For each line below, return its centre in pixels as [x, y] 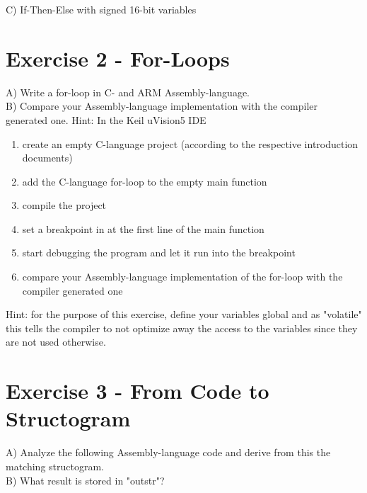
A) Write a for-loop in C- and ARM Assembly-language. [128, 92]
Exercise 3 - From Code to [138, 391]
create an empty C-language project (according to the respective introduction [190, 143]
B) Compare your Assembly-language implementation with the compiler [162, 106]
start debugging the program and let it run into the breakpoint [159, 253]
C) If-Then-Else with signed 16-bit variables [101, 9]
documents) [47, 158]
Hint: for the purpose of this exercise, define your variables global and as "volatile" [184, 314]
